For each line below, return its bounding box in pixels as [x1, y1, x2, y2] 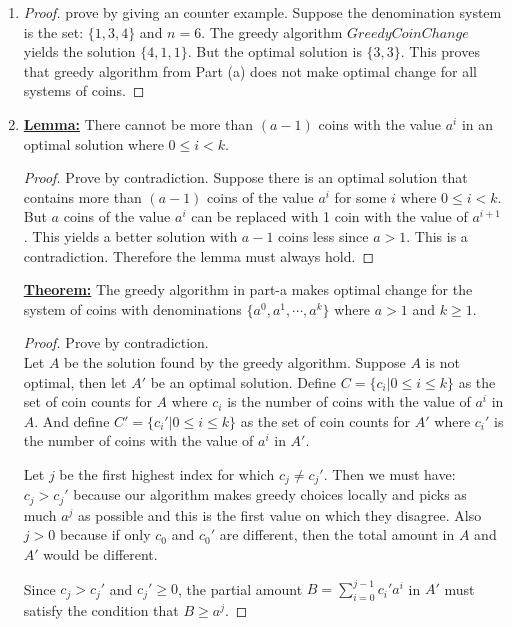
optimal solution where [23, 133, 164, 154]
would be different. [43, 543, 158, 564]
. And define [34, 410, 110, 431]
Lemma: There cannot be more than [23, 113, 254, 134]
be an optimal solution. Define [150, 371, 337, 392]
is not [425, 351, 460, 372]
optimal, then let [23, 371, 127, 392]
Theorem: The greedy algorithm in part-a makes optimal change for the [23, 279, 473, 300]
